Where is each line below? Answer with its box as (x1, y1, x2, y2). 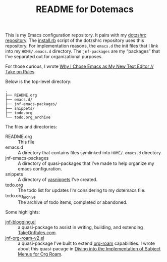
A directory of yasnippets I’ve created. (18, 177, 97, 183)
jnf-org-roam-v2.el (5, 235, 44, 241)
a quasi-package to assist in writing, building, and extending (18, 224, 143, 230)
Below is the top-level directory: (5, 78, 72, 84)
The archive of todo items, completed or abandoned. (18, 199, 128, 205)
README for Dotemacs (35, 4, 134, 15)
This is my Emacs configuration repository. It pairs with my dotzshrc (5, 32, 147, 38)
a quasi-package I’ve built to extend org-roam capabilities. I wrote (18, 240, 155, 246)
